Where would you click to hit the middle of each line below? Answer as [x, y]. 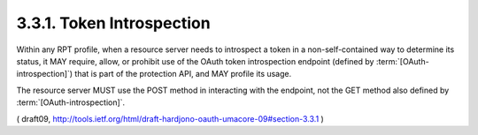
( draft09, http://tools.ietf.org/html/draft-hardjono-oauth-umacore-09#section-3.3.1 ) [170, 118]
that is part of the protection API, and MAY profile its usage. [183, 74]
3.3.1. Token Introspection [114, 23]
